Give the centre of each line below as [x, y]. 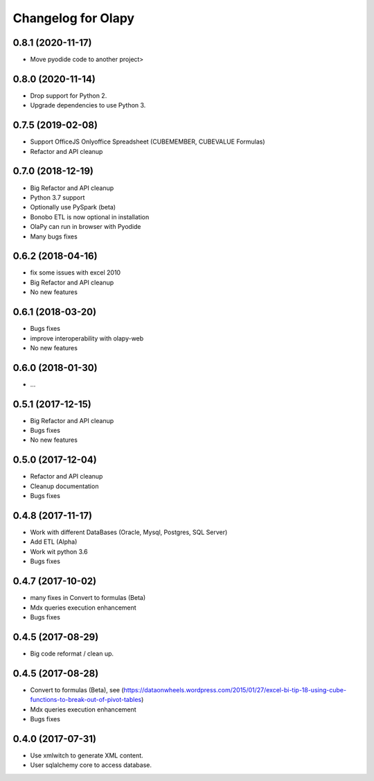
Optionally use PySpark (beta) [73, 207]
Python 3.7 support [57, 197]
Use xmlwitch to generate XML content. [87, 755]
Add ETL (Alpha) [54, 542]
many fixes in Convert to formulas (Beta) [88, 598]
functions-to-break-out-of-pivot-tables [86, 700]
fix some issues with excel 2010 [75, 273]
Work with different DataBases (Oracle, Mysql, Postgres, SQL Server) [129, 532]
